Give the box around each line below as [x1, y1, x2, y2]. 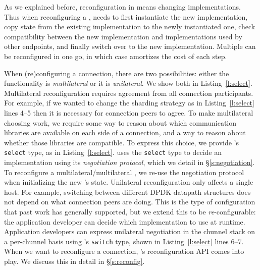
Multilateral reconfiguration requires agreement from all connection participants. [4, 87, 253, 98]
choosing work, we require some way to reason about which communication [4, 117, 237, 128]
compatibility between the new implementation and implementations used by [4, 31, 242, 41]
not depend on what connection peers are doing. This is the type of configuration [4, 196, 255, 207]
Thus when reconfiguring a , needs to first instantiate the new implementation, [4, 11, 248, 22]
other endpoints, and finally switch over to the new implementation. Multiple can [4, 41, 256, 51]
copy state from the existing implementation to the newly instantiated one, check [4, 21, 255, 32]
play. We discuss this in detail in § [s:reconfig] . [4, 255, 145, 266]
